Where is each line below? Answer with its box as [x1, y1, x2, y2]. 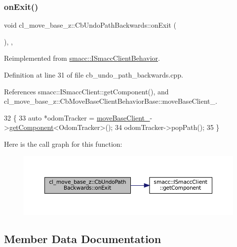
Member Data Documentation [4, 231, 161, 246]
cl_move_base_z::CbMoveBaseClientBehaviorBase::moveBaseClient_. [4, 96, 217, 106]
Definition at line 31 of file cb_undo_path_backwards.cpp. [4, 70, 183, 80]
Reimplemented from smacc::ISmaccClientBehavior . [4, 53, 160, 63]
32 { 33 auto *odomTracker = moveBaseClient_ [4, 112, 150, 123]
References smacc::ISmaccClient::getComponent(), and [4, 86, 169, 96]
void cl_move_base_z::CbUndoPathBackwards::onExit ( [4, 20, 176, 30]
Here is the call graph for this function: [4, 138, 122, 149]
